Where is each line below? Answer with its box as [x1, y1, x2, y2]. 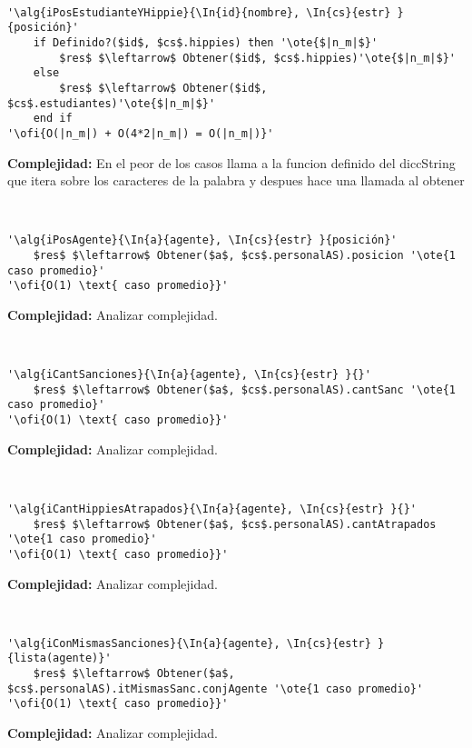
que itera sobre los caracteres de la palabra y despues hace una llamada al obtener [7, 171, 465, 190]
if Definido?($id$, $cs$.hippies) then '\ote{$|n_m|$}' [33, 35, 379, 49]
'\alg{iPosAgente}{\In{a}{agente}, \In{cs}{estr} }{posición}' [7, 234, 398, 247]
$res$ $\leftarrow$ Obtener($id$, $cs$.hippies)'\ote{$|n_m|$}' [59, 51, 456, 65]
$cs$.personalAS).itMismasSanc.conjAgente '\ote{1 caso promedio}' [7, 682, 424, 695]
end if [33, 112, 73, 125]
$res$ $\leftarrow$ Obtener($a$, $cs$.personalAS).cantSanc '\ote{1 [33, 383, 456, 396]
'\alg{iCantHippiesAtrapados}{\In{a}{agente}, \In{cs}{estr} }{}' [7, 502, 418, 515]
